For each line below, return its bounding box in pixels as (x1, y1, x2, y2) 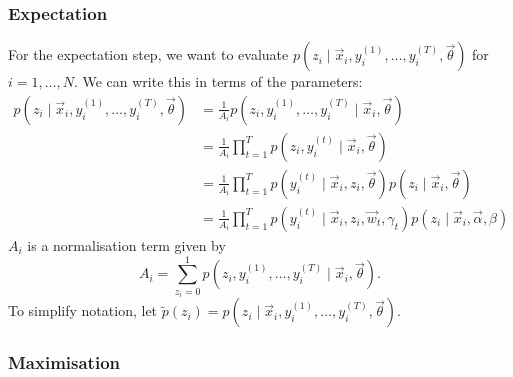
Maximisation (8, 350, 121, 375)
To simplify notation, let (8, 300, 158, 321)
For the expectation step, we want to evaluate (8, 44, 289, 65)
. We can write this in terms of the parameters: (73, 71, 363, 92)
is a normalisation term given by (27, 234, 226, 255)
